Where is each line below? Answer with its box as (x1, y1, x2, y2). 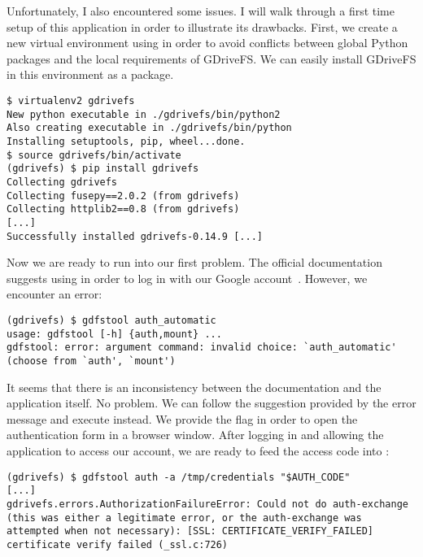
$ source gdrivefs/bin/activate (7, 149, 181, 161)
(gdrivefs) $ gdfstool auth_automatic (7, 314, 216, 326)
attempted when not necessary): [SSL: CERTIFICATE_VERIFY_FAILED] (7, 525, 374, 537)
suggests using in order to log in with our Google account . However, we (7, 269, 368, 286)
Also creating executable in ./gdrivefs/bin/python (7, 122, 292, 134)
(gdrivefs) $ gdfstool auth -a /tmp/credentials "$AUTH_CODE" (7, 471, 351, 483)
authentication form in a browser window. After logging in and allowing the (7, 426, 384, 443)
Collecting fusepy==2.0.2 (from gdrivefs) (7, 189, 240, 202)
